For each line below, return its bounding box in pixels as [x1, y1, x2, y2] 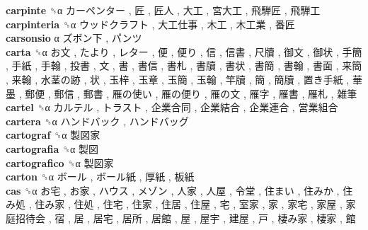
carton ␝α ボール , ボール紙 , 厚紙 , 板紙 [6, 169, 195, 184]
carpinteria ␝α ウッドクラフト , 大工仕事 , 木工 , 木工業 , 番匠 [6, 16, 295, 31]
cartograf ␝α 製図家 [6, 127, 100, 142]
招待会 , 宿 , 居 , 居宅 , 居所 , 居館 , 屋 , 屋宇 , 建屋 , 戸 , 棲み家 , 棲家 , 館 [15, 210, 356, 225]
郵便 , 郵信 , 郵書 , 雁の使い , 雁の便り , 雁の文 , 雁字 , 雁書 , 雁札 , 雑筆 [25, 86, 357, 100]
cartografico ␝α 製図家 [6, 155, 114, 170]
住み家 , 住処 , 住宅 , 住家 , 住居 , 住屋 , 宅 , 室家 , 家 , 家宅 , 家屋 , [35, 197, 343, 212]
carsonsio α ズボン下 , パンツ [6, 30, 142, 45]
